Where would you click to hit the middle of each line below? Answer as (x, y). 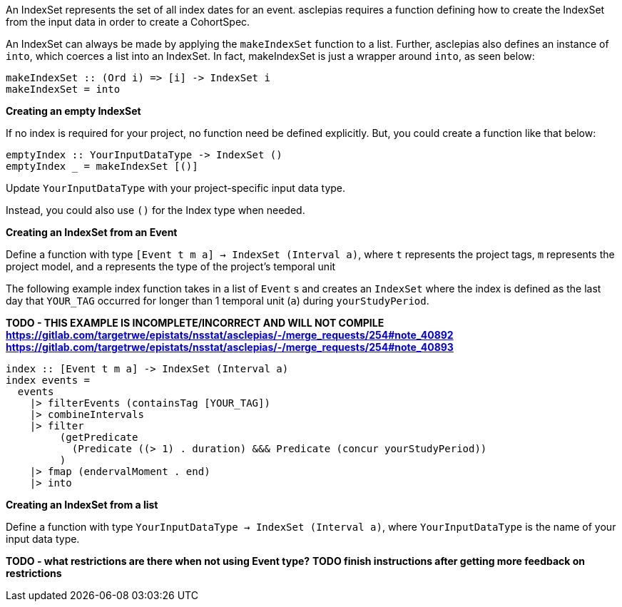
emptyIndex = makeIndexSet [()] (102, 166)
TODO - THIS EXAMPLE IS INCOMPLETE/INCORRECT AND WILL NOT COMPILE (195, 323)
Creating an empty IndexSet (73, 111)
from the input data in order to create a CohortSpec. (128, 22)
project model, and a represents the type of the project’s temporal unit (171, 266)
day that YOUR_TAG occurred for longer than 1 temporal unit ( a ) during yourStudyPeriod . (218, 301)
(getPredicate (99, 437)
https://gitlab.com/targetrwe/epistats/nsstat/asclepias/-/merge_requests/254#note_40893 (230, 347)
